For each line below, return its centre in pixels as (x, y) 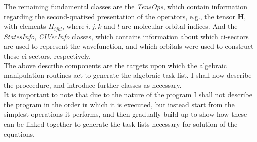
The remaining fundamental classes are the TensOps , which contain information (126, 6)
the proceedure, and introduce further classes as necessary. (93, 85)
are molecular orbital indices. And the (180, 26)
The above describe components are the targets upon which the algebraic (115, 65)
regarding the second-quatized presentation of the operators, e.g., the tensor (120, 16)
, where (73, 26)
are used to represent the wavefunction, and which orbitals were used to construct (129, 46)
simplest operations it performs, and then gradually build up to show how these (126, 114)
